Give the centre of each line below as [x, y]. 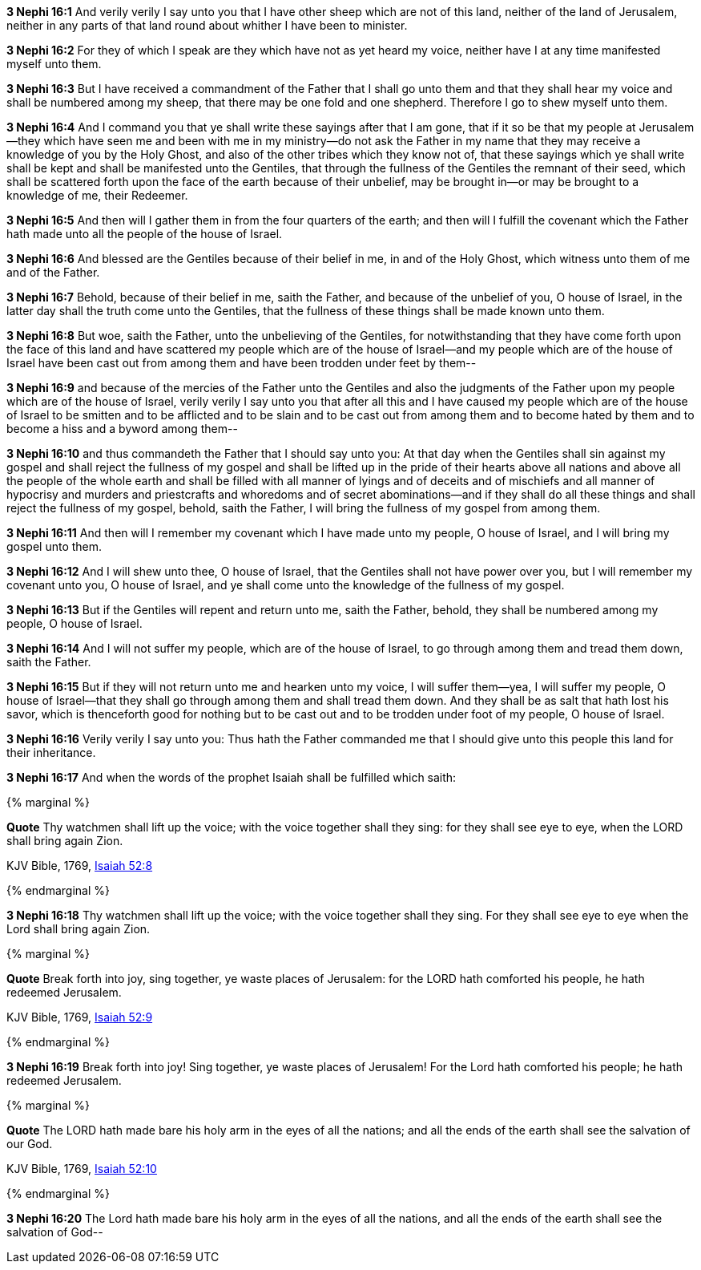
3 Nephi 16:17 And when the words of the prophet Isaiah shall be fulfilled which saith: [232, 777]
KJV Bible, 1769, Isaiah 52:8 [80, 866]
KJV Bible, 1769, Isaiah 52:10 [82, 1169]
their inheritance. [51, 752]
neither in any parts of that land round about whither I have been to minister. [207, 25]
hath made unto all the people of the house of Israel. [145, 234]
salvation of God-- [55, 1232]
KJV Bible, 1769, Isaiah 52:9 [80, 1017]
